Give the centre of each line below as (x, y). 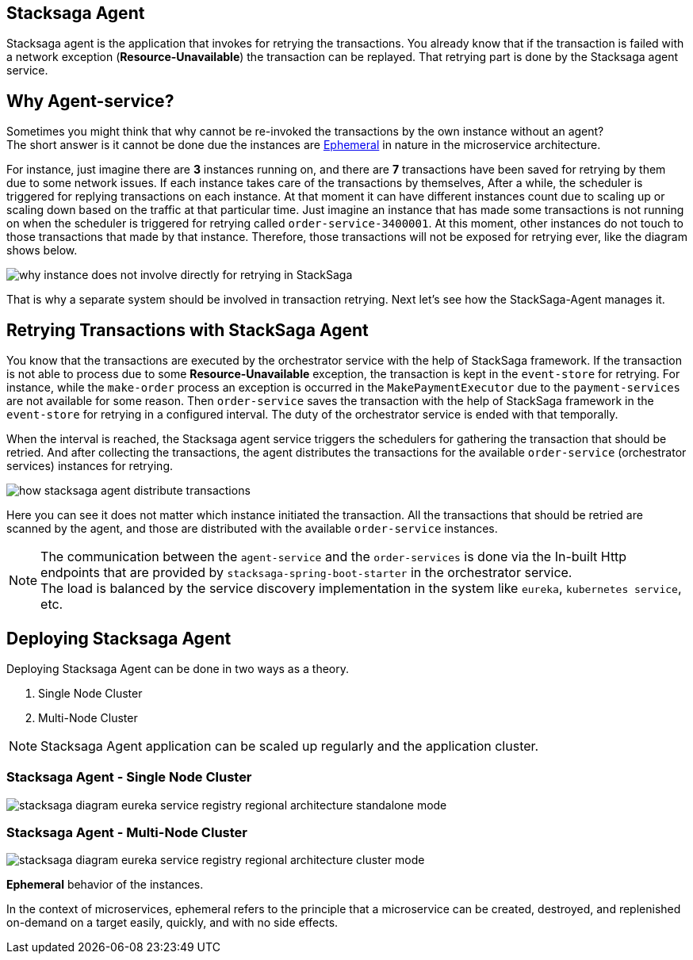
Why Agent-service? (90, 101)
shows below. (42, 251)
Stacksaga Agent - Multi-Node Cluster (127, 833)
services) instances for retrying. (90, 466)
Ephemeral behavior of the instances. (105, 885)
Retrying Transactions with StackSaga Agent (188, 330)
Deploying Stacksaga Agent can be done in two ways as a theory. (178, 668)
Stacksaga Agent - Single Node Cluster (129, 777)
